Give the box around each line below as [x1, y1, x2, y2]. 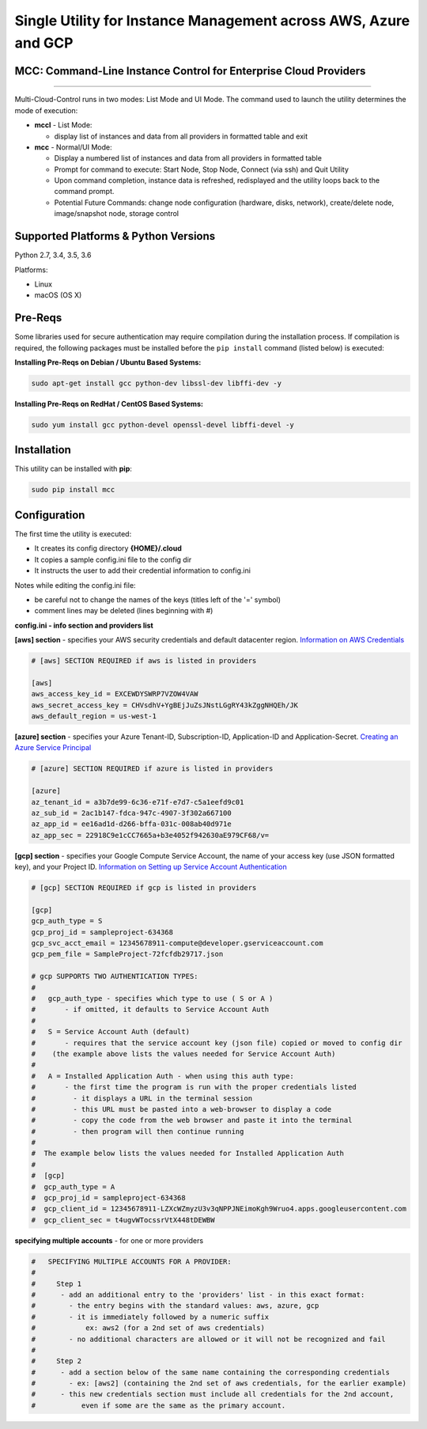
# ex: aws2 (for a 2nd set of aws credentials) [31, 1324, 265, 1332]
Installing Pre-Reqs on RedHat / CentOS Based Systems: [14, 400, 203, 408]
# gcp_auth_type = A [31, 1182, 115, 1191]
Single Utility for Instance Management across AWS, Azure [14, 12, 410, 29]
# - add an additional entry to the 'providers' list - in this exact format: [31, 1290, 365, 1299]
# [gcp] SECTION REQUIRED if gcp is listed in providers [31, 883, 257, 893]
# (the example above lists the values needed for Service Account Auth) [31, 1049, 336, 1058]
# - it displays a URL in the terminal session [31, 1094, 253, 1103]
